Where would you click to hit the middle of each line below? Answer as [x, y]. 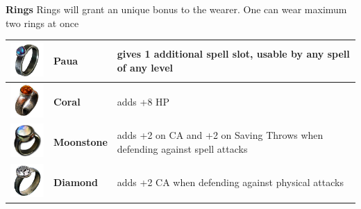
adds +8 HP [143, 102]
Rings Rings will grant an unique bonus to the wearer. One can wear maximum [176, 9]
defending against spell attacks [182, 148]
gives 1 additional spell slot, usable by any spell [233, 54]
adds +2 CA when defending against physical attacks [230, 182]
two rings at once [42, 23]
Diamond [76, 182]
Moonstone [81, 141]
